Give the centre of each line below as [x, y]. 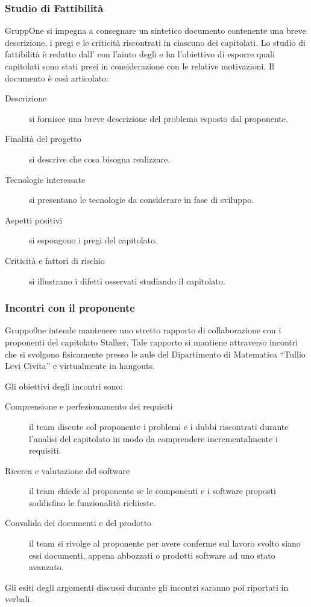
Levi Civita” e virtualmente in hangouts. [80, 366]
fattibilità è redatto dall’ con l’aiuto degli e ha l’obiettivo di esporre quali [140, 54]
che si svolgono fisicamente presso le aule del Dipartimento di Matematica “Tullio [155, 354]
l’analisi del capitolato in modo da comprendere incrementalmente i [153, 438]
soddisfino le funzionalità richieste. [93, 502]
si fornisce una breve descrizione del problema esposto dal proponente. [159, 118]
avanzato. [46, 567]
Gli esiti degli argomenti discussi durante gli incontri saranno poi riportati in [147, 587]
